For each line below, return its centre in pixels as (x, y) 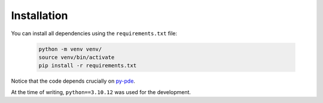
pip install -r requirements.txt (88, 66)
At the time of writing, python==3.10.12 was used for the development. (101, 92)
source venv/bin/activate (77, 57)
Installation (39, 15)
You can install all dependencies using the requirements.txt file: (94, 33)
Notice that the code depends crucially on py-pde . (73, 81)
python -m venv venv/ (70, 49)
